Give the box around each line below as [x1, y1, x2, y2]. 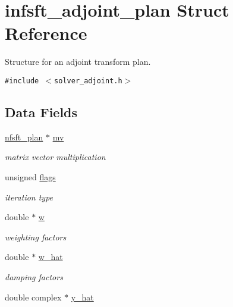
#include [5, 76, 39, 85]
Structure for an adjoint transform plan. [5, 55, 151, 68]
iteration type [5, 190, 53, 203]
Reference [5, 21, 87, 45]
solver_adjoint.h [54, 76, 122, 85]
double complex [5, 290, 62, 303]
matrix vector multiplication [5, 151, 106, 163]
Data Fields [5, 102, 78, 121]
